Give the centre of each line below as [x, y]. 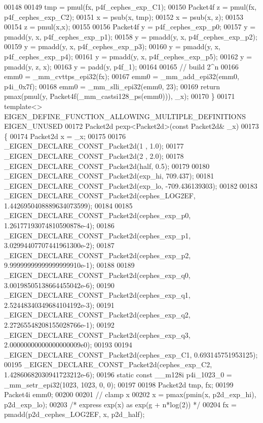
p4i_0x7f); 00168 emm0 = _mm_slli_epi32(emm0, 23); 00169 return [112, 86]
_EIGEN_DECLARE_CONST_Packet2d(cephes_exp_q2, [97, 315]
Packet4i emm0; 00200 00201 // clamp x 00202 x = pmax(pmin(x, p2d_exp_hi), [130, 394]
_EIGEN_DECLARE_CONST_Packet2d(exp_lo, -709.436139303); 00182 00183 [131, 185]
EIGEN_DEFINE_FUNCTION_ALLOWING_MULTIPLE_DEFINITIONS [125, 116]
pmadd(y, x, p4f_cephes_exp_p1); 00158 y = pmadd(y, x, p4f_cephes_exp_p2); [131, 36]
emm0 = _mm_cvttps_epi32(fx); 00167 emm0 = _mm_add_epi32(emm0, [122, 76]
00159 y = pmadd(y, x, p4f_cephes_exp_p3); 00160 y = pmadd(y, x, [112, 46]
